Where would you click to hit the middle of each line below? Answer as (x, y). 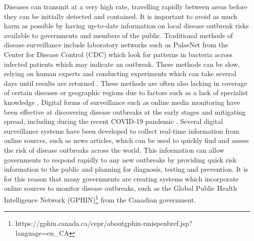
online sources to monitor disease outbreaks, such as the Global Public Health (121, 188)
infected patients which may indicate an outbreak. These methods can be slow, (122, 64)
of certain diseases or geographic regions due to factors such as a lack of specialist (126, 92)
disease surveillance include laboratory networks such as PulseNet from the (116, 45)
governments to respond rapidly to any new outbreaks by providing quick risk (120, 159)
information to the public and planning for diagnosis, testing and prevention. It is (126, 169)
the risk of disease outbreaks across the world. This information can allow (114, 150)
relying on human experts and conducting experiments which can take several (120, 73)
